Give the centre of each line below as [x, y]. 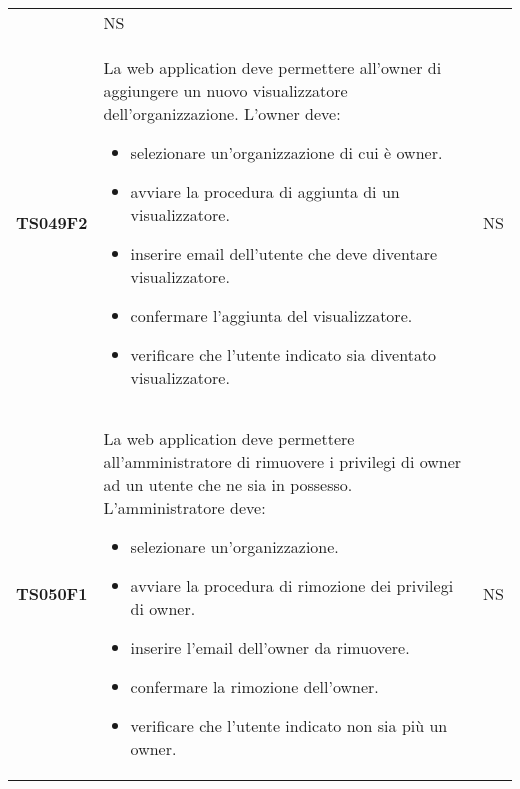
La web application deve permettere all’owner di [272, 67]
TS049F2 [52, 222]
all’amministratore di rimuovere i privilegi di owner [282, 461]
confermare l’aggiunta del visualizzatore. [271, 315]
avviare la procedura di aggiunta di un [265, 191]
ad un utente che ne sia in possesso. [228, 484]
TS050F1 [52, 593]
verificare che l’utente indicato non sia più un [289, 725]
